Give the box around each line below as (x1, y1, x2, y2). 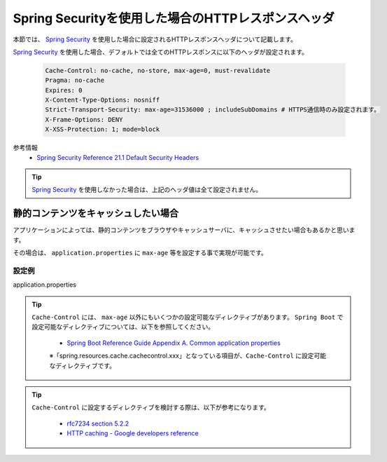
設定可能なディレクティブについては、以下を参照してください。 (31, 322, 215, 331)
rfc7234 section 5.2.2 (66, 419, 129, 428)
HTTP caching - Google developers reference (66, 429, 199, 437)
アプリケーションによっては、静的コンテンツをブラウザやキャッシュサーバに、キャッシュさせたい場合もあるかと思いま (13, 226, 356, 234)
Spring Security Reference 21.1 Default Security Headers (36, 153, 199, 161)
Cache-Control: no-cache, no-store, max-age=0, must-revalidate (45, 67, 271, 74)
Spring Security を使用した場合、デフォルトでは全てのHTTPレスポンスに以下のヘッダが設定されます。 (13, 48, 308, 56)
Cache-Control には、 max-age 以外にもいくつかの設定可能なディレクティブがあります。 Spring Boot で (31, 313, 344, 322)
